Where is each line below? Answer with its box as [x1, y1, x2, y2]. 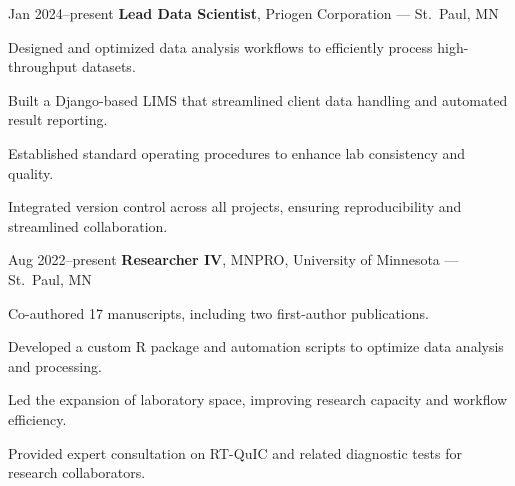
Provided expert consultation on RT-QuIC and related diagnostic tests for [8, 442, 462, 463]
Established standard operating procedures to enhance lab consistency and [8, 142, 466, 163]
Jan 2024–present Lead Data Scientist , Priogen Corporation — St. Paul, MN [8, 3, 499, 23]
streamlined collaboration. [8, 215, 168, 236]
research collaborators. [8, 462, 146, 483]
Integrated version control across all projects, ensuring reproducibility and [8, 196, 462, 217]
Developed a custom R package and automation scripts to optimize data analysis [8, 336, 504, 357]
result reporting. [8, 109, 108, 130]
